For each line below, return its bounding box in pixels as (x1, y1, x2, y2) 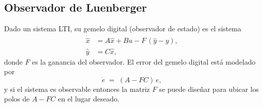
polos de (4, 93, 30, 104)
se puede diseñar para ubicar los (159, 83, 259, 94)
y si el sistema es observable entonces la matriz (4, 83, 150, 94)
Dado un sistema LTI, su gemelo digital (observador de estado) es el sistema (4, 23, 241, 34)
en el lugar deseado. (58, 93, 119, 104)
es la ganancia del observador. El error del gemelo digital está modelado (31, 56, 255, 67)
